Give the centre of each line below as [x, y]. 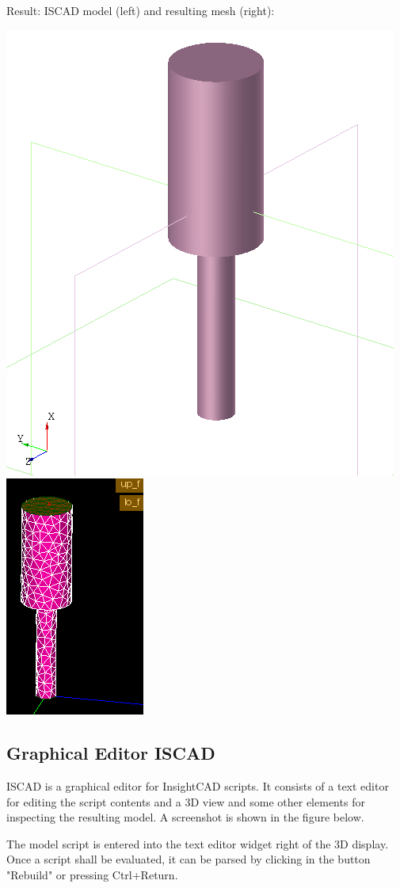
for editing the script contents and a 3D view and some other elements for [186, 801]
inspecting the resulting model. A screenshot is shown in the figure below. [185, 817]
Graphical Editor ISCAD [111, 753]
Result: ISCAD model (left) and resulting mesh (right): [141, 10]
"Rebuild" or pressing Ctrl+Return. [92, 874]
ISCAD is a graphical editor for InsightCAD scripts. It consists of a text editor [198, 785]
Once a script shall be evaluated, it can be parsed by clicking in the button [189, 859]
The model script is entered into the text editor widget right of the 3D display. [198, 843]
